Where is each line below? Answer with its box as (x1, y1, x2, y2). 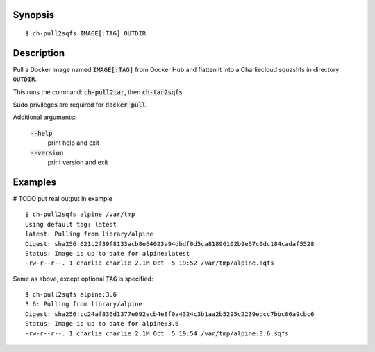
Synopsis (12, 9, 55, 21)
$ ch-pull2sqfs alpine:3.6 (25, 291, 117, 299)
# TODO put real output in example (12, 194, 112, 202)
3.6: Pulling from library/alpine (25, 300, 142, 308)
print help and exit (47, 139, 100, 147)
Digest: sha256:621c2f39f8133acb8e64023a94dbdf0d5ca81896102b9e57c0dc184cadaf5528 (25, 240, 315, 247)
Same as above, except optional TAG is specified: (12, 274, 153, 283)
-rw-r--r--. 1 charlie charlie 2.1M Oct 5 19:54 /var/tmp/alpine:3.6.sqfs (25, 329, 289, 337)
